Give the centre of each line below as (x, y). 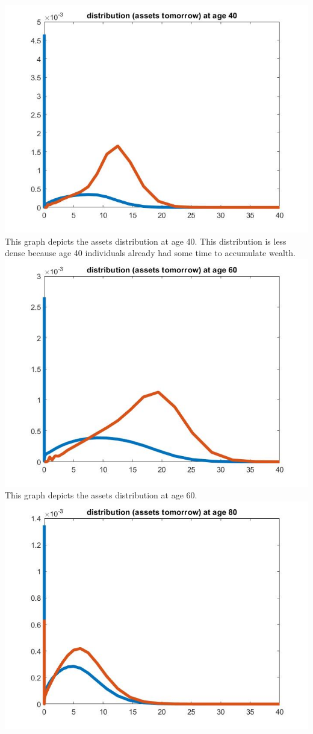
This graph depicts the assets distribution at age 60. (101, 495)
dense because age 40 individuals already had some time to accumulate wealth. (150, 253)
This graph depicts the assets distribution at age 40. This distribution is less (146, 241)
